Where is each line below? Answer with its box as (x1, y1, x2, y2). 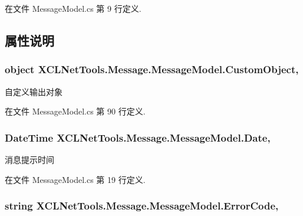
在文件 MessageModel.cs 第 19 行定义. (5, 173, 146, 185)
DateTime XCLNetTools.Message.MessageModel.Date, (5, 130, 271, 145)
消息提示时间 (5, 153, 54, 165)
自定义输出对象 (5, 85, 62, 97)
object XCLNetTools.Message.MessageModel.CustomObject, (5, 62, 299, 77)
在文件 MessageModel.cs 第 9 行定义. (5, 2, 141, 14)
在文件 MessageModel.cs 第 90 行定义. (5, 105, 146, 117)
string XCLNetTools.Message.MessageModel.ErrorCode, (5, 198, 279, 213)
